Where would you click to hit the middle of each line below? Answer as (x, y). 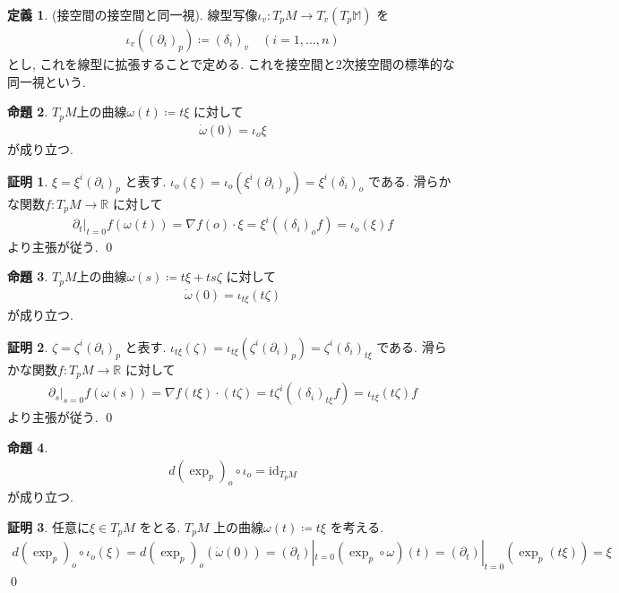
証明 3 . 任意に (48, 526)
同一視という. (47, 81)
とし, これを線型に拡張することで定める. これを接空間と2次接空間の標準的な (231, 64)
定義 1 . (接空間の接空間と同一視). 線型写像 (133, 14)
